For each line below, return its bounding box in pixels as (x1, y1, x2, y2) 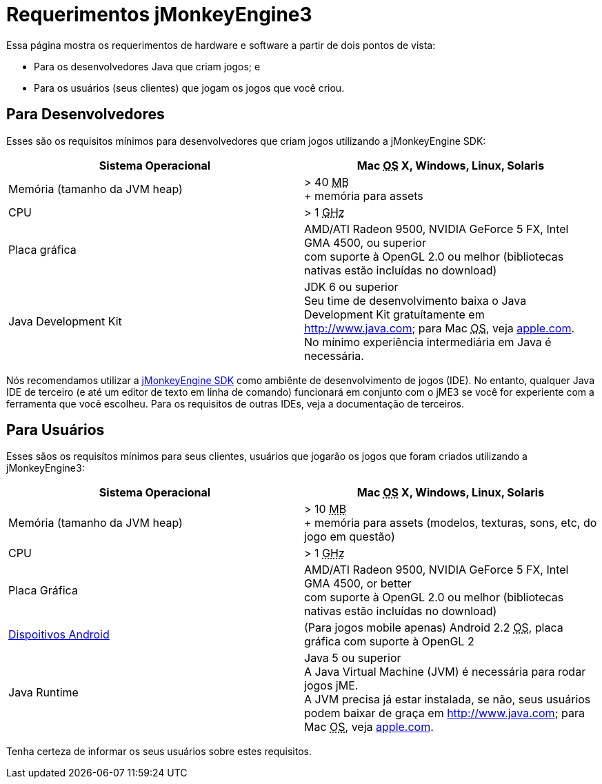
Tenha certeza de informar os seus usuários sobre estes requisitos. (6, 745, 312, 758)
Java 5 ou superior (304, 651, 401, 665)
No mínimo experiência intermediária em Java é (304, 334, 552, 349)
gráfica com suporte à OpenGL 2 (304, 634, 474, 649)
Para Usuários (6, 421, 105, 439)
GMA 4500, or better (304, 576, 412, 591)
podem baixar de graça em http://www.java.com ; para (304, 706, 585, 721)
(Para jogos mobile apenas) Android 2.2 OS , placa (304, 621, 563, 635)
